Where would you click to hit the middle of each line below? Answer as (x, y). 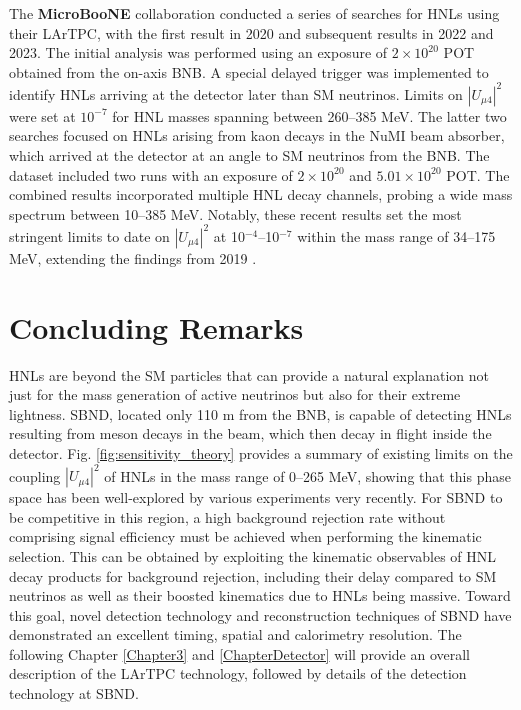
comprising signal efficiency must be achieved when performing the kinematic (245, 536)
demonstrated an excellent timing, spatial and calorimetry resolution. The (235, 634)
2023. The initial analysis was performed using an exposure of (198, 52)
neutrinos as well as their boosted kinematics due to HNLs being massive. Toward (260, 595)
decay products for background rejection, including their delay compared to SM (253, 575)
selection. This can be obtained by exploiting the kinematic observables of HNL (253, 555)
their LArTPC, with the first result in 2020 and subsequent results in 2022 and (251, 32)
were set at (42, 115)
